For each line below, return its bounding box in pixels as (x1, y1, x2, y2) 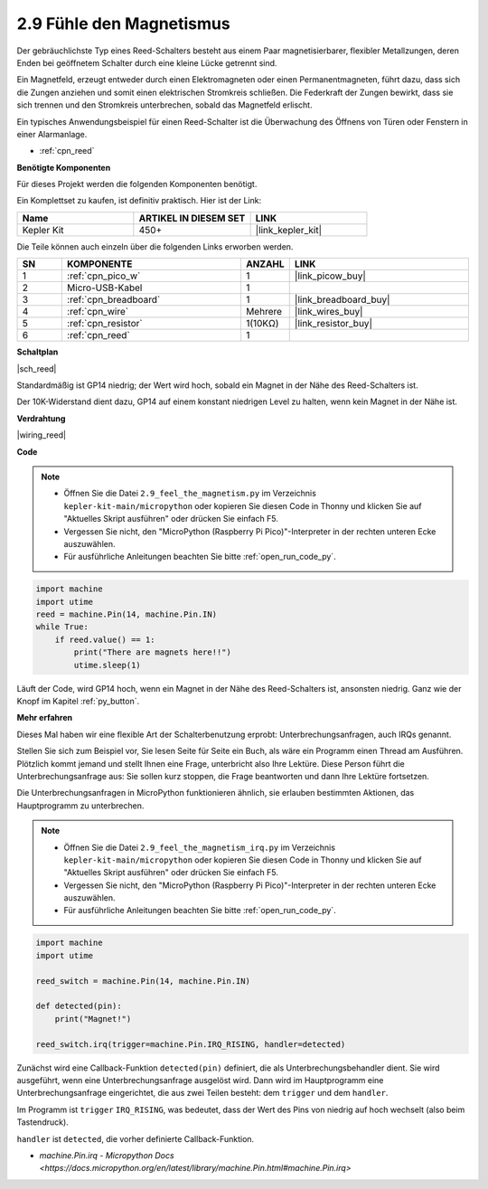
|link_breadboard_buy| (294, 294, 390, 307)
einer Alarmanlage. (16, 128, 88, 139)
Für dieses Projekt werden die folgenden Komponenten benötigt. (16, 179, 258, 190)
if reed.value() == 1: (54, 634, 155, 645)
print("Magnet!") (54, 1014, 132, 1024)
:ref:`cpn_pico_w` (66, 269, 141, 282)
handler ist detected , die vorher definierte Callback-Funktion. (16, 1133, 255, 1144)
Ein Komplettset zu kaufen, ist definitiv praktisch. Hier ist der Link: (16, 195, 262, 206)
